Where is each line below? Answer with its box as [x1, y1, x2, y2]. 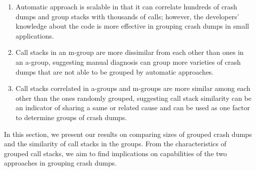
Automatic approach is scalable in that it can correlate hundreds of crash [15, 1, 237, 11]
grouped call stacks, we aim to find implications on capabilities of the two [4, 148, 227, 158]
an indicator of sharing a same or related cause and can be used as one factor [15, 102, 250, 113]
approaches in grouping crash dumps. [4, 158, 117, 168]
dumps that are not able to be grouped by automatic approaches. [15, 66, 214, 77]
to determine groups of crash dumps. [15, 112, 127, 122]
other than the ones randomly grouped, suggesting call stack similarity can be [15, 92, 252, 103]
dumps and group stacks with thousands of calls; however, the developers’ [15, 11, 239, 21]
